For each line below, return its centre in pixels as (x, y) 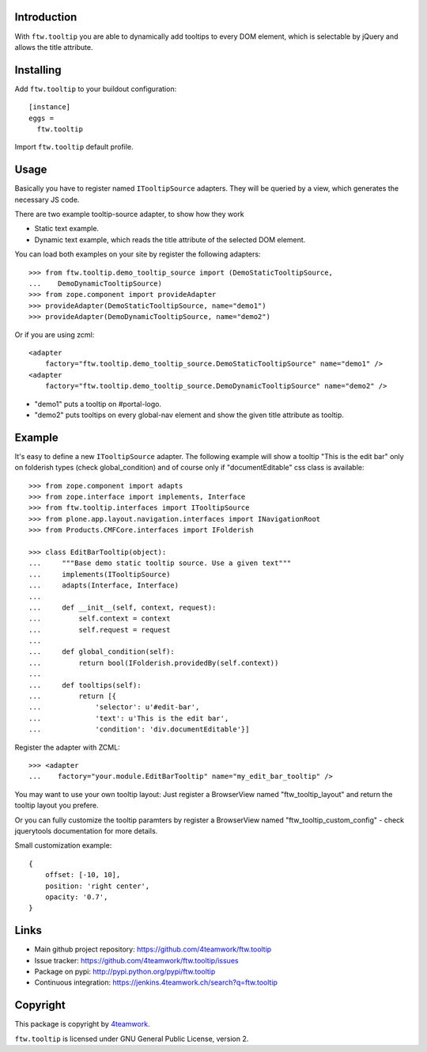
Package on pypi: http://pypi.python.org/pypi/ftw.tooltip (125, 971)
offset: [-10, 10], (83, 875)
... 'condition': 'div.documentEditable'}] (139, 729)
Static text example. (66, 229)
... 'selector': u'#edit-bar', (114, 707)
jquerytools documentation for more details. (86, 830)
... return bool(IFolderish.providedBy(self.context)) (154, 663)
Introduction (46, 17)
